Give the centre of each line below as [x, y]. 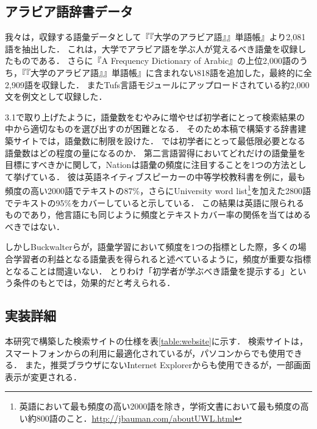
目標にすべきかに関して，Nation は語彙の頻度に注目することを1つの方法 [147, 165]
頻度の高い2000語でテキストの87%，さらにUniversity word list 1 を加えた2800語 [158, 190]
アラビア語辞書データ [69, 11]
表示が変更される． [43, 376]
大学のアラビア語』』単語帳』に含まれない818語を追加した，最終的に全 [171, 72]
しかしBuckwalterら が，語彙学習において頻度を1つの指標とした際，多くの [151, 247]
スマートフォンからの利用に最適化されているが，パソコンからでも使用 [145, 353]
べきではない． [35, 226]
